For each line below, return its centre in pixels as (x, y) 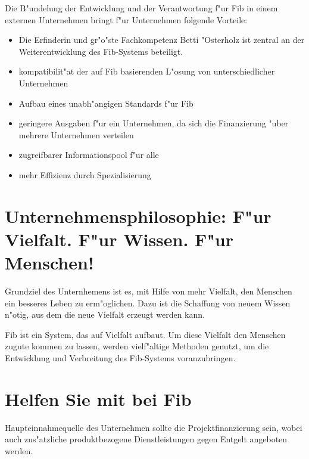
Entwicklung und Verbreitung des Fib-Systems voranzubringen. (120, 358)
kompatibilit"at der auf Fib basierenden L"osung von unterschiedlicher (147, 71)
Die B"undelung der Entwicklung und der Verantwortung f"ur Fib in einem (141, 8)
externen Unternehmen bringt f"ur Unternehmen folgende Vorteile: (126, 19)
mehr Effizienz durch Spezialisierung (85, 174)
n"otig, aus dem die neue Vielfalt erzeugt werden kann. (105, 314)
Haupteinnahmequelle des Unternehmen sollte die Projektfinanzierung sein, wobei (154, 427)
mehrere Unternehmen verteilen (76, 134)
